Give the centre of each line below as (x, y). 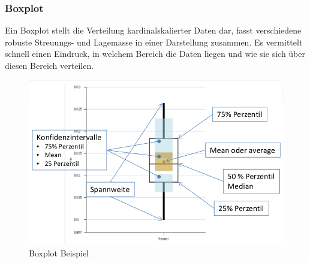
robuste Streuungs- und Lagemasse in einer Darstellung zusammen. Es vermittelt (154, 42)
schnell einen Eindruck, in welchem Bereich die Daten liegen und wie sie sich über (155, 54)
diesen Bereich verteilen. (49, 65)
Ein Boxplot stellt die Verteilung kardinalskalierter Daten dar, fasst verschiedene (153, 30)
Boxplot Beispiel (59, 253)
